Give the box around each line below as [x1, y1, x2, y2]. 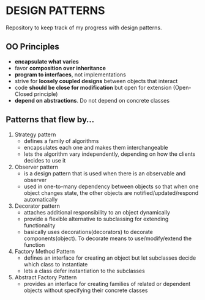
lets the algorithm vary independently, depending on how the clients [23, 150, 196, 158]
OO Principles [6, 42, 59, 52]
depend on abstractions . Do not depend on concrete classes [14, 97, 170, 104]
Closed [14, 90, 33, 98]
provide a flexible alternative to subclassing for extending [23, 215, 169, 222]
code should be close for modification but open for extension [14, 84, 172, 91]
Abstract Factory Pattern [14, 273, 77, 281]
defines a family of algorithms [23, 137, 99, 144]
